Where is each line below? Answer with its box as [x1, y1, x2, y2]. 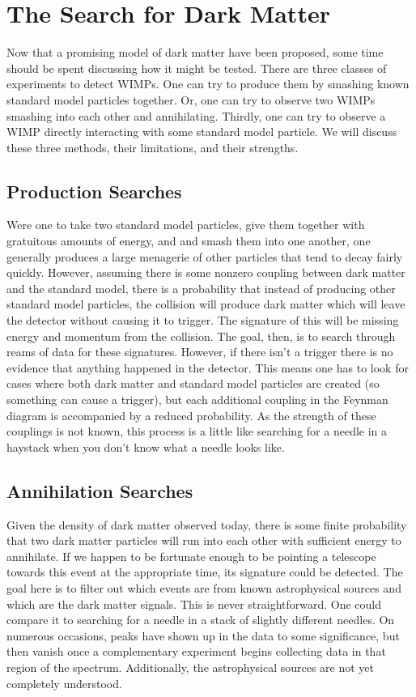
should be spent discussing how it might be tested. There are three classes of [6, 59, 387, 76]
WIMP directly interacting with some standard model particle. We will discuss [6, 123, 397, 140]
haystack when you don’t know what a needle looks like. [6, 438, 285, 455]
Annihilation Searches [6, 478, 193, 503]
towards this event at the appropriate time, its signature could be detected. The [6, 563, 403, 580]
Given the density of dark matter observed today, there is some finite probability [6, 516, 407, 533]
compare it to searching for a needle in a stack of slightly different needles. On [6, 611, 395, 628]
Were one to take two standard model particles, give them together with [6, 216, 365, 233]
